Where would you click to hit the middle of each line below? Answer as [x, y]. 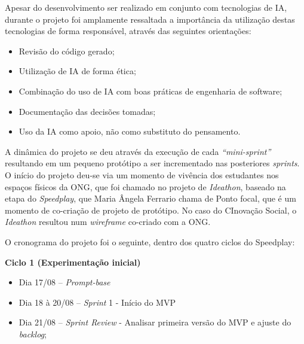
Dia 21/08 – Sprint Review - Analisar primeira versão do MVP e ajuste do [155, 322]
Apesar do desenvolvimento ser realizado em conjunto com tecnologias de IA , [146, 7]
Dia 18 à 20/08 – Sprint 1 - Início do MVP [97, 302]
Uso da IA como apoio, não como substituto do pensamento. [130, 131]
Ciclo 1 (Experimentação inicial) [73, 262]
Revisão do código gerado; [67, 51]
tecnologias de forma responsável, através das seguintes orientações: [128, 31]
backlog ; [33, 334]
